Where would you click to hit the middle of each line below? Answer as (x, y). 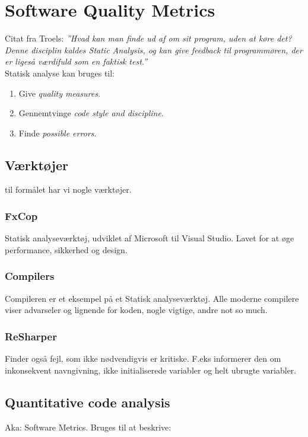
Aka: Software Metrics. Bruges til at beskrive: (88, 427)
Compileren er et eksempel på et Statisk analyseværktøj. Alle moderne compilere (152, 298)
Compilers (30, 276)
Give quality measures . (59, 93)
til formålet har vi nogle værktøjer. (68, 189)
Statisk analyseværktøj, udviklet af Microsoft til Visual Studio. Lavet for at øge (150, 238)
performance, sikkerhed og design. (66, 249)
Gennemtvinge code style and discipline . (91, 113)
